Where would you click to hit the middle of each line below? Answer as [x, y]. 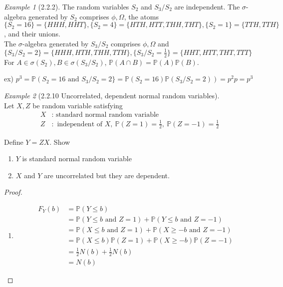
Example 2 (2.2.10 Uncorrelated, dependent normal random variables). [112, 95]
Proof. [13, 192]
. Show [60, 142]
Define [14, 142]
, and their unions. [32, 34]
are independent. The [207, 6]
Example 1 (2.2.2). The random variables [67, 6]
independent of [80, 124]
